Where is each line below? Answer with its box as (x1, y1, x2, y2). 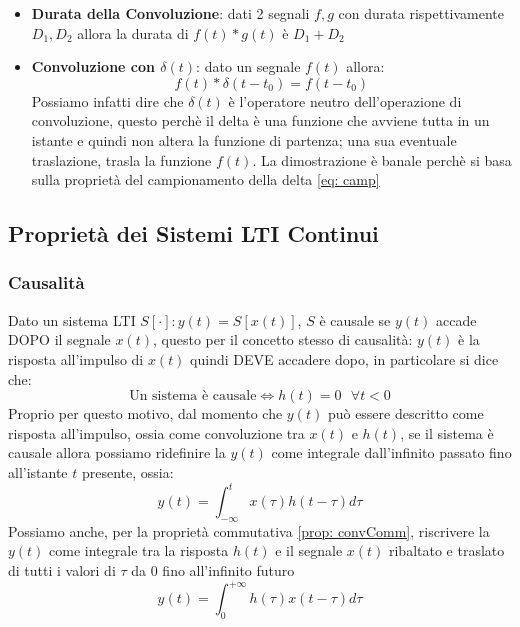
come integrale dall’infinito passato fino (271, 442, 512, 463)
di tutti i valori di (8, 559, 116, 580)
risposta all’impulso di (8, 348, 144, 369)
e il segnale (275, 540, 343, 561)
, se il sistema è (400, 422, 494, 443)
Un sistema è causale (129, 389, 257, 404)
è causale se (319, 309, 391, 330)
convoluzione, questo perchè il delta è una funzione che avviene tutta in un (31, 110, 490, 131)
